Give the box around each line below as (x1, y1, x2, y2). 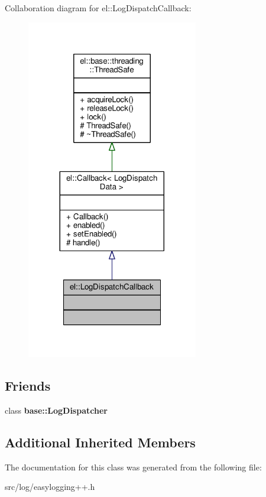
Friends (5, 376, 51, 395)
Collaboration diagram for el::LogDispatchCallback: (5, 2, 192, 14)
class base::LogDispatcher (5, 404, 108, 416)
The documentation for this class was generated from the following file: (5, 460, 262, 473)
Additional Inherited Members (5, 433, 196, 451)
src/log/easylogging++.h (5, 480, 95, 493)
